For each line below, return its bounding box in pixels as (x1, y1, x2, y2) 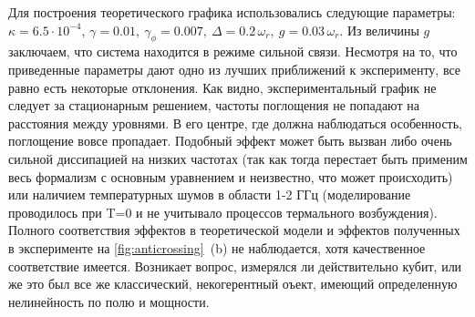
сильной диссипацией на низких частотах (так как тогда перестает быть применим (8, 148, 468, 168)
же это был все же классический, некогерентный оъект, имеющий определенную (8, 274, 458, 293)
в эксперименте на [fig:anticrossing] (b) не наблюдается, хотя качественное (8, 238, 426, 257)
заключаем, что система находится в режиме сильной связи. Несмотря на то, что (8, 42, 458, 61)
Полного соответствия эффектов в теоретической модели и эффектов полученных (8, 220, 460, 240)
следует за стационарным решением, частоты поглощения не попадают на (8, 96, 419, 115)
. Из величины (339, 20, 419, 39)
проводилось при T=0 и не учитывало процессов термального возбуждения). (8, 202, 438, 221)
